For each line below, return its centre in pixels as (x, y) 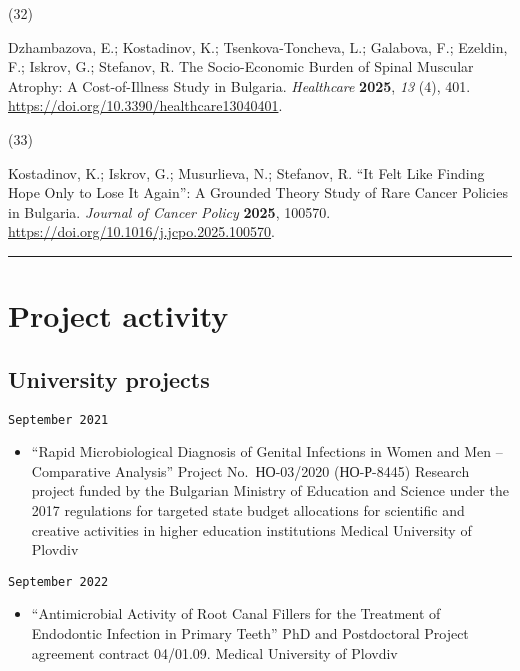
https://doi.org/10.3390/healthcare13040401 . (145, 105)
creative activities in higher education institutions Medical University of (251, 529)
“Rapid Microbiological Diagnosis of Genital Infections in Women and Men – (267, 451)
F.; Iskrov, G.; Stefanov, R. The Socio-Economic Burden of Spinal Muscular (241, 66)
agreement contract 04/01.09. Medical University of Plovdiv (214, 652)
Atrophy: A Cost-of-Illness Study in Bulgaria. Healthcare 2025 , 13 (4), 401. (239, 85)
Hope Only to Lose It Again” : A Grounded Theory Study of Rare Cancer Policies (258, 192)
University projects (109, 378)
